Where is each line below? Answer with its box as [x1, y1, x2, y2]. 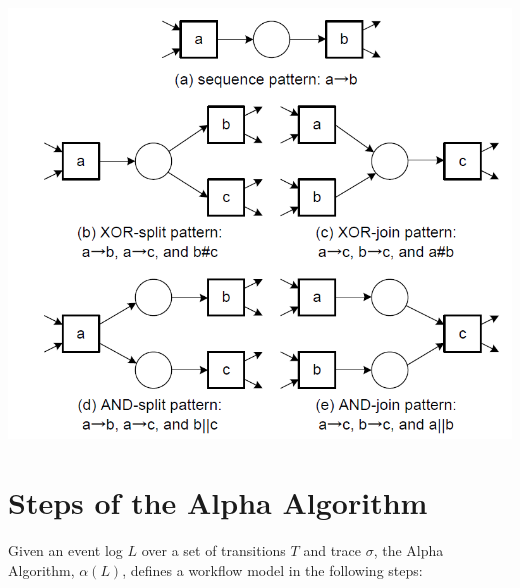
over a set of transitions [141, 539, 286, 560]
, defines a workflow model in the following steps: [122, 559, 423, 580]
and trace [303, 539, 361, 560]
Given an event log [8, 539, 123, 560]
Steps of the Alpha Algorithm [8, 482, 428, 523]
